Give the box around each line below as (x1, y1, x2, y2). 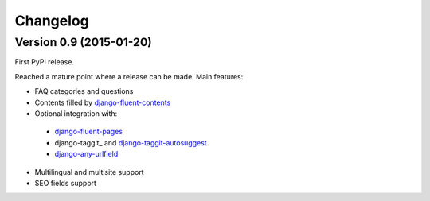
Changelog (14, 12, 89, 29)
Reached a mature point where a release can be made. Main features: (14, 72, 244, 81)
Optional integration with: (34, 108, 118, 118)
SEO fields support (34, 178, 97, 187)
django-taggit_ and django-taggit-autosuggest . (54, 137, 209, 147)
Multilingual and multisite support (34, 167, 144, 176)
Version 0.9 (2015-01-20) (14, 35, 152, 49)
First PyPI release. (14, 57, 75, 67)
